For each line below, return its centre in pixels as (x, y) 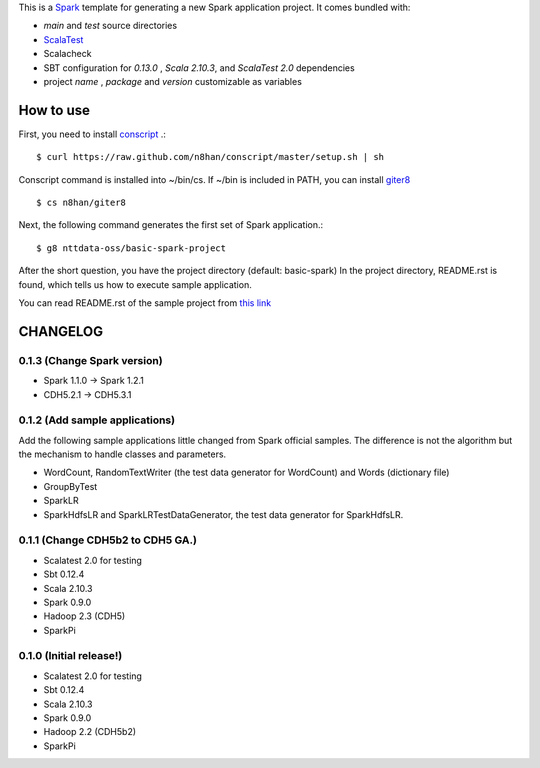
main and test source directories (110, 26)
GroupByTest (70, 486)
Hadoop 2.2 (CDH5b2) (90, 732)
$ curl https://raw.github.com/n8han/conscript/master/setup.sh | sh (210, 157)
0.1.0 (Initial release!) (70, 656)
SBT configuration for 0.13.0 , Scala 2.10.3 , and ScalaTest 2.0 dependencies (199, 67)
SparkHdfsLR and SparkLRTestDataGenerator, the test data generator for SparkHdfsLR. (223, 514)
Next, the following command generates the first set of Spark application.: (171, 225)
